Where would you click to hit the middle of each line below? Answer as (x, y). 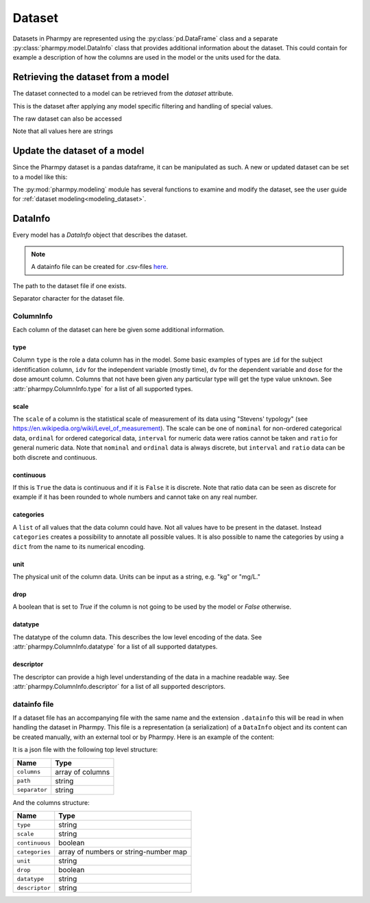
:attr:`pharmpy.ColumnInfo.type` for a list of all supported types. (103, 388)
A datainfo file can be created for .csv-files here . (100, 267)
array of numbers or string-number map (123, 852)
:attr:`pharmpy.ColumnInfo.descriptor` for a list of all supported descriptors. (119, 686)
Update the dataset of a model (78, 151)
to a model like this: (40, 177)
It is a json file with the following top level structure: (85, 750)
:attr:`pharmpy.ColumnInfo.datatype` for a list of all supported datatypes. (115, 647)
